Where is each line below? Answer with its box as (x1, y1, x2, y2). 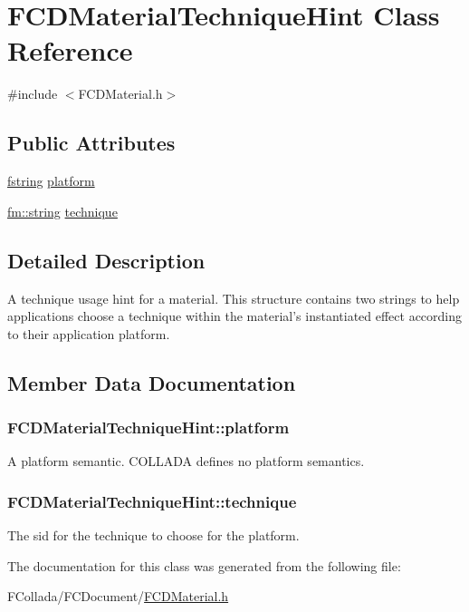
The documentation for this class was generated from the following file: (7, 556, 401, 575)
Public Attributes (7, 129, 176, 157)
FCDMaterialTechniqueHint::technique (7, 490, 297, 512)
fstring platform (7, 171, 95, 190)
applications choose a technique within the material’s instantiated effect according (7, 306, 463, 325)
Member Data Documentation (7, 368, 296, 396)
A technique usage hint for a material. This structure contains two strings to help (7, 288, 460, 307)
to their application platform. (7, 324, 170, 343)
